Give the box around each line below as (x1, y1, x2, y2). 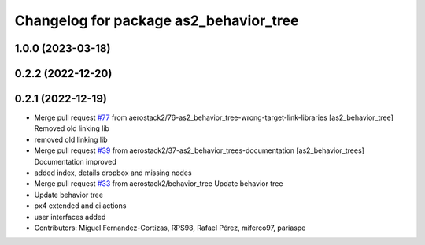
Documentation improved (34, 157, 117, 166)
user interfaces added (34, 212, 106, 221)
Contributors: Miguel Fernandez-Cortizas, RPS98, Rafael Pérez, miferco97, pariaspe (34, 223, 306, 232)
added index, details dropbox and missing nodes (34, 168, 192, 177)
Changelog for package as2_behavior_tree (14, 12, 299, 29)
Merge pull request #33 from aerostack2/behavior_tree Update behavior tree (34, 179, 283, 188)
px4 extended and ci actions (34, 201, 127, 210)
